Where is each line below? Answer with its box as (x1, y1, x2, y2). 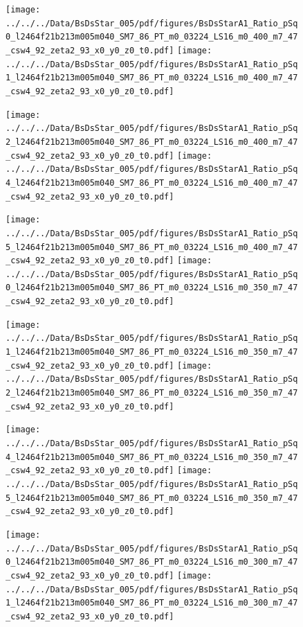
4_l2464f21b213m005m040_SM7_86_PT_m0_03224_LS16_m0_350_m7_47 (6, 452, 298, 462)
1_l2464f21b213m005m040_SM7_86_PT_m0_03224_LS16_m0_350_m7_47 (6, 347, 298, 357)
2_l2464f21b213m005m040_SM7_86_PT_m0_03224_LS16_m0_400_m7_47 (6, 136, 298, 147)
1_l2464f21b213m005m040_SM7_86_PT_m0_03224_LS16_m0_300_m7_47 (6, 598, 298, 608)
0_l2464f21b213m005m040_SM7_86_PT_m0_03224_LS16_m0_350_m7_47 (6, 283, 298, 293)
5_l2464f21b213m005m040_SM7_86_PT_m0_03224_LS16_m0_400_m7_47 (6, 242, 298, 252)
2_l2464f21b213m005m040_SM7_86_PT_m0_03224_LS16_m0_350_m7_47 (6, 388, 298, 398)
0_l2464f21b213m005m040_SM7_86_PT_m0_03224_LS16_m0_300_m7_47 (6, 557, 298, 567)
